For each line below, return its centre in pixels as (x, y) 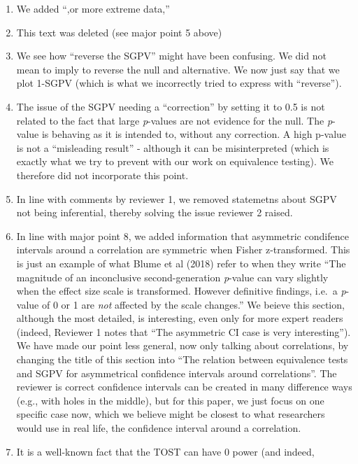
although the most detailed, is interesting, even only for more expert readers (180, 318)
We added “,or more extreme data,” (93, 8)
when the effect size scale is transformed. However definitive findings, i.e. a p (181, 291)
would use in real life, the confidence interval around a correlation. (159, 428)
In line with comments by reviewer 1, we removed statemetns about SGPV (177, 198)
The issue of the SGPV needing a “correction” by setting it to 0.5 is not (171, 106)
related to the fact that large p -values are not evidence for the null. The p (174, 120)
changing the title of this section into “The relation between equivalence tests (182, 359)
